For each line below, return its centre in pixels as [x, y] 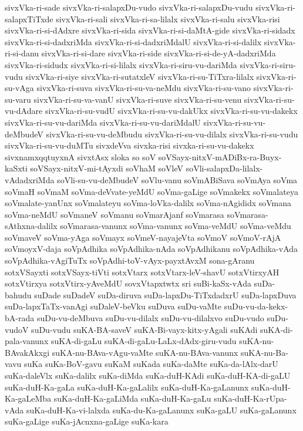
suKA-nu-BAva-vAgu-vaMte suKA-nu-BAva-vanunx [145, 352]
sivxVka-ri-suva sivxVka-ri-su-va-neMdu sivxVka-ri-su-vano [144, 88]
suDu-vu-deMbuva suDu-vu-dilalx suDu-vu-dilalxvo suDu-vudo [150, 318]
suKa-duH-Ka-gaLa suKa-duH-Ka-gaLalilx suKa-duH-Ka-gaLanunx [127, 387]
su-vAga [19, 88]
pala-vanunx [27, 341]
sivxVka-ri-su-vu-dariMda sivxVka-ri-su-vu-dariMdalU [103, 122]
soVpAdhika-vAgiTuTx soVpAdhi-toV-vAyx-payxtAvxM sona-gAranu [130, 260]
